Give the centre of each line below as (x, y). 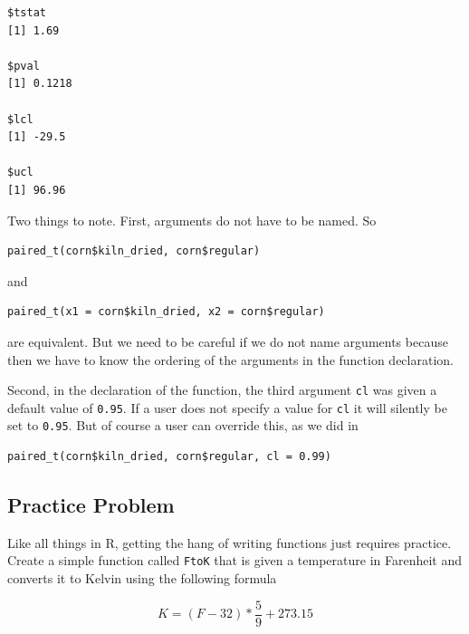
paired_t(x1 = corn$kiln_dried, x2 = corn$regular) (166, 312)
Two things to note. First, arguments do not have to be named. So (192, 220)
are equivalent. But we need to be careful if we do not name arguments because (228, 341)
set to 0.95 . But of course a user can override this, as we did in (183, 425)
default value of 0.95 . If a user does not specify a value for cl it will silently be (227, 407)
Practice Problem (91, 505)
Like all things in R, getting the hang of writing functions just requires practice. (230, 542)
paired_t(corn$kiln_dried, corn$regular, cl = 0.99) (169, 457)
